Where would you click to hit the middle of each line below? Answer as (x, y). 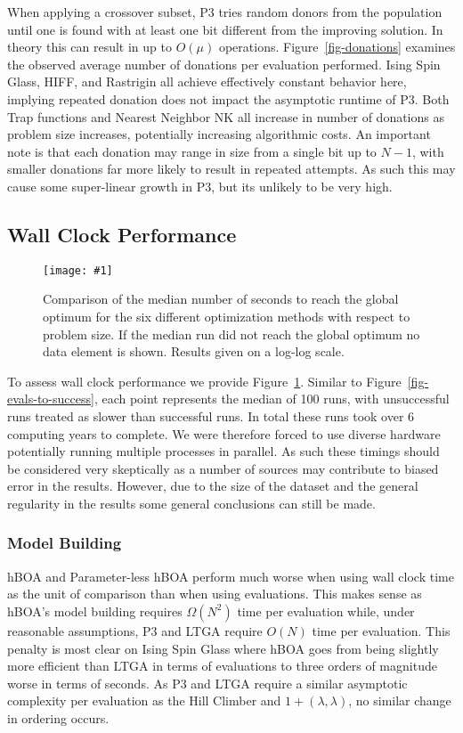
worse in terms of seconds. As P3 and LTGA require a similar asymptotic (207, 683)
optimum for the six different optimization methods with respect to (227, 316)
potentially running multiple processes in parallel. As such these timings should (223, 451)
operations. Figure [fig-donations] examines (337, 47)
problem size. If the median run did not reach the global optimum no (231, 334)
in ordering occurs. (58, 717)
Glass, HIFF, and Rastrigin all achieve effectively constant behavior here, (207, 81)
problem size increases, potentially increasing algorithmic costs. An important (219, 134)
